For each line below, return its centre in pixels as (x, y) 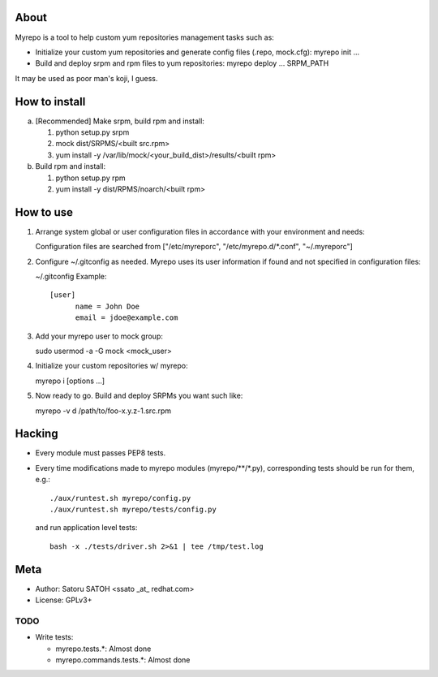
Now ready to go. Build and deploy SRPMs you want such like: (139, 396)
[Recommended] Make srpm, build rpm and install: (120, 121)
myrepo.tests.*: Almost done (103, 649)
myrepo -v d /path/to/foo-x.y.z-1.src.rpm (103, 411)
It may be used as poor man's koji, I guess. (86, 78)
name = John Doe (107, 306)
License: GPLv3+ (64, 600)
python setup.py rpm (90, 178)
